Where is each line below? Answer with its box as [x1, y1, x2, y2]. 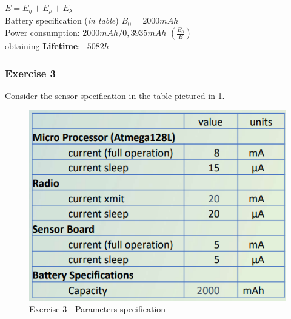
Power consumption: [5, 26, 80, 39]
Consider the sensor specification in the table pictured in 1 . [5, 89, 225, 101]
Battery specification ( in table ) [5, 14, 119, 27]
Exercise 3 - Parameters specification [29, 303, 166, 315]
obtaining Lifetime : [5, 39, 81, 52]
